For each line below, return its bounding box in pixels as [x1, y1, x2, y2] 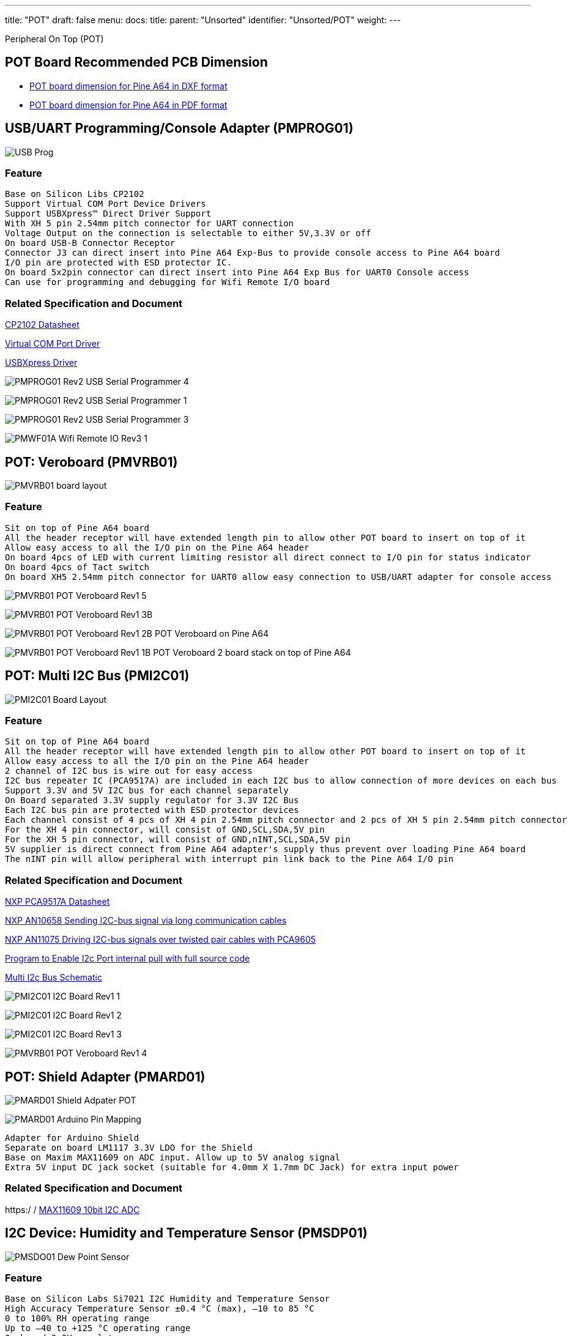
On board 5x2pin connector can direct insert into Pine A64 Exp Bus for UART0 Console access [5, 267, 469, 278]
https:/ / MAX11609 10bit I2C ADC [5, 1204, 140, 1215]
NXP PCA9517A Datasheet [5, 896, 110, 907]
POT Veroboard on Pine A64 [154, 628, 269, 639]
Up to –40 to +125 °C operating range [5, 1323, 191, 1334]
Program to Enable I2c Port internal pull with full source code [5, 953, 250, 964]
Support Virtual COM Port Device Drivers [5, 199, 206, 209]
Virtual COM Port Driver [5, 338, 100, 349]
